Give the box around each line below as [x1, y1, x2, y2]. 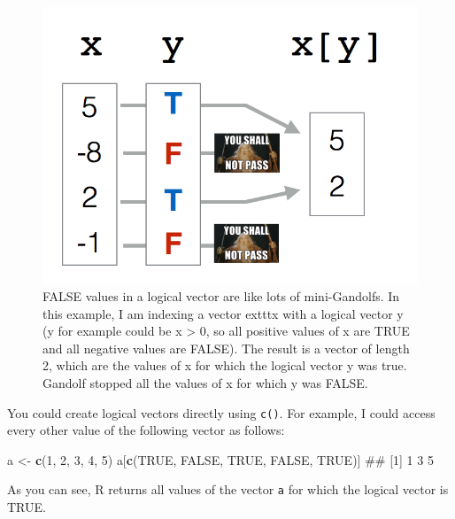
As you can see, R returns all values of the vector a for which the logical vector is [7, 480, 449, 499]
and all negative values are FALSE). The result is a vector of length [42, 338, 410, 357]
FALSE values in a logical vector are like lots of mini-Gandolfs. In [42, 287, 400, 306]
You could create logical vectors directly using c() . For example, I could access [7, 403, 436, 422]
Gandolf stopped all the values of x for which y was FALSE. [42, 374, 368, 392]
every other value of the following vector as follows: [7, 421, 285, 439]
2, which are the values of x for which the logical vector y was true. [42, 356, 407, 375]
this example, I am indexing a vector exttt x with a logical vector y [42, 304, 404, 322]
